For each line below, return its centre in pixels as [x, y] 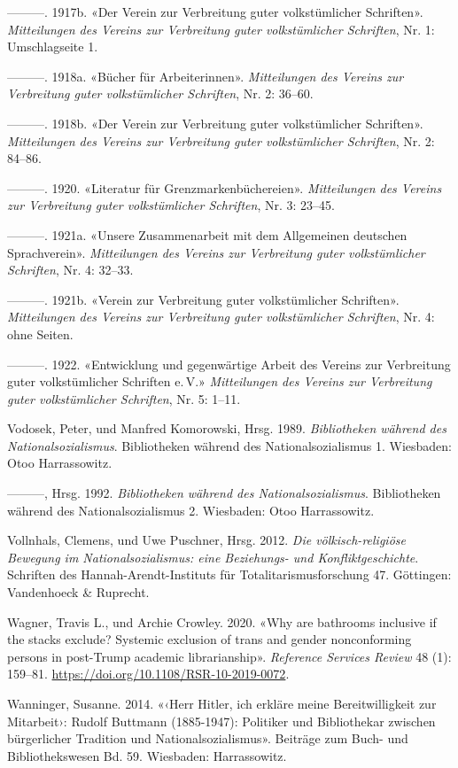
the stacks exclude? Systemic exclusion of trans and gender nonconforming [210, 639]
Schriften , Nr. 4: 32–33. [70, 270]
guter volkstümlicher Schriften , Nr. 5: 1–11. [124, 398]
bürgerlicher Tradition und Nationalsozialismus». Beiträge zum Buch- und [208, 738]
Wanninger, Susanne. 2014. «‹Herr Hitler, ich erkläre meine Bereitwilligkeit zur [222, 703]
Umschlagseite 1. [53, 47]
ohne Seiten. [40, 334]
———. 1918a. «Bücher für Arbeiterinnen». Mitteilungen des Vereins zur [206, 76]
